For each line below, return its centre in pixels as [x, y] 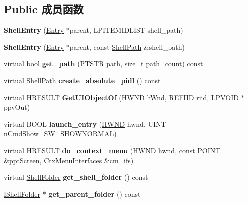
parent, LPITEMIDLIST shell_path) [126, 30]
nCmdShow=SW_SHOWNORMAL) [60, 134]
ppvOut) [17, 107]
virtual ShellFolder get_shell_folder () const [76, 177]
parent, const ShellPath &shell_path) [127, 47]
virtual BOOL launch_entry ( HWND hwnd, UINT [85, 124]
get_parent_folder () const [95, 194]
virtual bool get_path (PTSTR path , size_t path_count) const [104, 64]
